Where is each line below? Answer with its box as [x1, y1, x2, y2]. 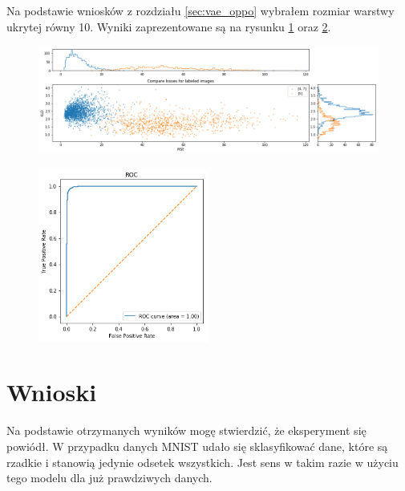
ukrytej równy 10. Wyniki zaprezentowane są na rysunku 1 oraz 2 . [6, 18, 331, 34]
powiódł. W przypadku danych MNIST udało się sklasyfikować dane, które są [6, 437, 388, 454]
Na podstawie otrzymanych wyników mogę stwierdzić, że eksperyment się [6, 422, 367, 439]
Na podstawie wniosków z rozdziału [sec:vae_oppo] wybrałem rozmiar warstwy [6, 2, 395, 18]
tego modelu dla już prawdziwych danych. [6, 469, 213, 486]
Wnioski [6, 375, 97, 408]
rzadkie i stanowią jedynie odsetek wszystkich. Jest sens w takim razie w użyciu [6, 453, 399, 470]
